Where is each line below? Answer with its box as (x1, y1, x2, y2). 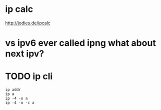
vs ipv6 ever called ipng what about (5, 37, 156, 49)
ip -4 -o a (5, 96, 28, 101)
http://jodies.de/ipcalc (5, 20, 51, 26)
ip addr (5, 87, 21, 93)
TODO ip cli (5, 71, 53, 82)
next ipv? (5, 48, 44, 59)
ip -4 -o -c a (5, 101, 35, 106)
